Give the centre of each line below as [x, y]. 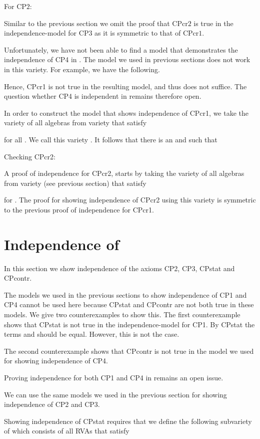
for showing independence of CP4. [56, 361]
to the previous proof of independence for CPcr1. [79, 209]
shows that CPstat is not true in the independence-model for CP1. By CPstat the [129, 324]
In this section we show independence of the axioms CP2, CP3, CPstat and [119, 268]
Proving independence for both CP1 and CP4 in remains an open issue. [114, 377]
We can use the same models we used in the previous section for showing [115, 394]
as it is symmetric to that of [138, 33]
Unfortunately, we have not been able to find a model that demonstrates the [121, 49]
